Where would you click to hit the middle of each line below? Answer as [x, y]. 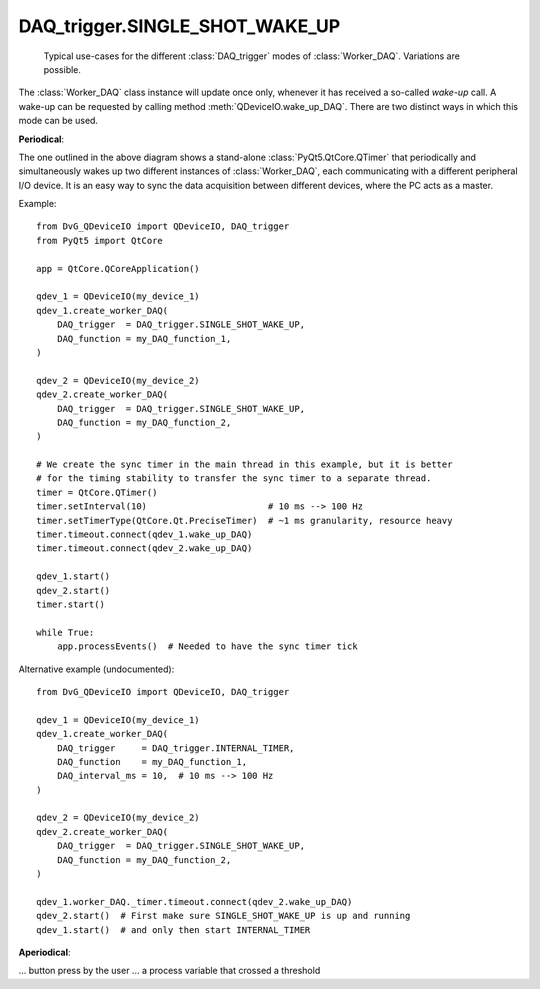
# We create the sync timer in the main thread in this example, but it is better [244, 464]
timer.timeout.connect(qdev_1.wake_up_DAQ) [144, 534]
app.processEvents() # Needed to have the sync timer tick [207, 646]
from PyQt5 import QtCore [100, 240]
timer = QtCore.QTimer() [97, 492]
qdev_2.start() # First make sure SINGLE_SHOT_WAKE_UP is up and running [223, 916]
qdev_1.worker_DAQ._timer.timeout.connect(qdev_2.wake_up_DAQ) [194, 901]
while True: [65, 632]
